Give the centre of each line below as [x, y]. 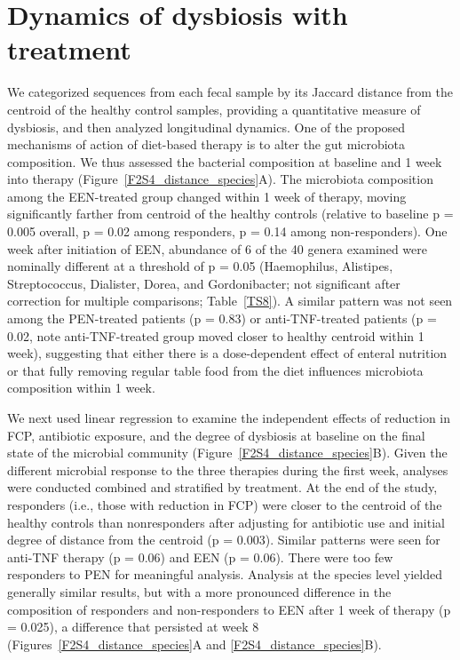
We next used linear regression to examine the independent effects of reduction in [229, 417]
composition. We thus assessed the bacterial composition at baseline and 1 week [225, 161]
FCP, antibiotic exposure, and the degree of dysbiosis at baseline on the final [216, 435]
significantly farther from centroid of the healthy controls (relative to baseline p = [230, 214]
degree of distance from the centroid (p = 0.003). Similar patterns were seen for [224, 540]
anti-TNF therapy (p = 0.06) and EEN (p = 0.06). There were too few [200, 557]
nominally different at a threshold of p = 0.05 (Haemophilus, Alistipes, [200, 266]
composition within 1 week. [81, 388]
